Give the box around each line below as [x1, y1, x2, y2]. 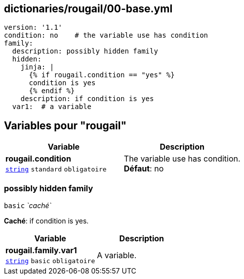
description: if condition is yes [20, 95, 154, 103]
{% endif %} [29, 87, 75, 95]
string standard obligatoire [5, 166, 107, 173]
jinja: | [20, 63, 54, 71]
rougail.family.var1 [5, 245, 77, 256]
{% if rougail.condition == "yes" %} [29, 71, 175, 79]
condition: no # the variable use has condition [4, 31, 208, 40]
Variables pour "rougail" [4, 119, 127, 132]
